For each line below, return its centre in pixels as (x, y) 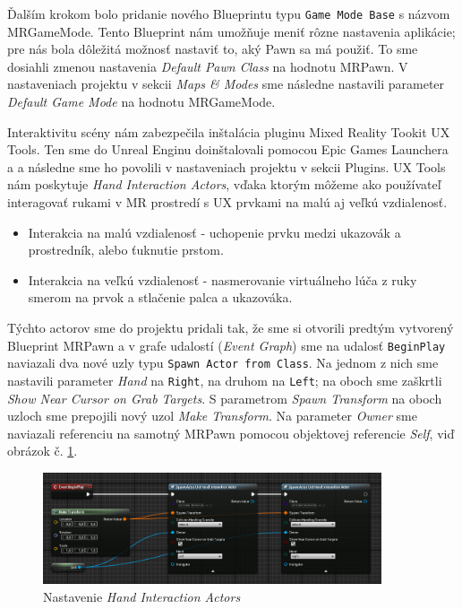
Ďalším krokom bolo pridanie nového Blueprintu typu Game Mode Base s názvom (229, 13)
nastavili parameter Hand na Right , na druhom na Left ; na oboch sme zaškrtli (225, 380)
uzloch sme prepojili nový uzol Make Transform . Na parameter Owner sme (212, 416)
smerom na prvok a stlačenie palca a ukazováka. (160, 297)
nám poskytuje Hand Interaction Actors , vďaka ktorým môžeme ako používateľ (224, 184)
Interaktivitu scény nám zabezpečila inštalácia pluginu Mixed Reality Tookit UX (229, 131)
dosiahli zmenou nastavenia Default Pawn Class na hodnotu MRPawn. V (208, 66)
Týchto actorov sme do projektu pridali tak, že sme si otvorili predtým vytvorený (231, 327)
